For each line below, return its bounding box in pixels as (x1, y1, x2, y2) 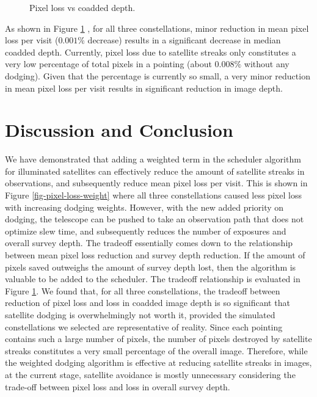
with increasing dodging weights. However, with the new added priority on (5, 200, 284, 213)
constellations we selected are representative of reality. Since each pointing (5, 320, 283, 333)
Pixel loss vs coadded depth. (29, 1, 136, 13)
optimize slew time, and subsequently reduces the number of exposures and (5, 224, 286, 237)
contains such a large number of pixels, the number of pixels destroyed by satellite (5, 332, 312, 345)
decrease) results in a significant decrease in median (87, 34, 281, 46)
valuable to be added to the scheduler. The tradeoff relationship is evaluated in (5, 272, 301, 285)
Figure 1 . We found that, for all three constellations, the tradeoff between (5, 284, 280, 297)
